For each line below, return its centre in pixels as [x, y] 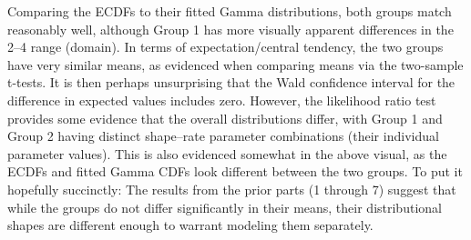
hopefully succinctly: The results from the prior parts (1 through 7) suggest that [232, 189]
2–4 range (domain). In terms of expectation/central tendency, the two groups [225, 47]
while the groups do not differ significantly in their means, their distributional [225, 207]
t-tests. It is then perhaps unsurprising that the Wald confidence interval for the [231, 82]
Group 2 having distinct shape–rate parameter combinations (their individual [223, 136]
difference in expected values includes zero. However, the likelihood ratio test [222, 100]
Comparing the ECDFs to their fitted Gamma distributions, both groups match [230, 11]
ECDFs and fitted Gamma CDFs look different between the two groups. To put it [235, 171]
